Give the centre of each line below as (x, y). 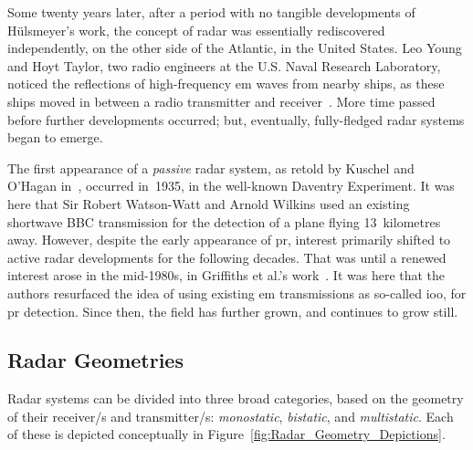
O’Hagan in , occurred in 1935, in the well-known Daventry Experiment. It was (231, 186)
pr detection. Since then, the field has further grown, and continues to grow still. (233, 311)
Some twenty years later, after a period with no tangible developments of (211, 12)
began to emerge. (55, 137)
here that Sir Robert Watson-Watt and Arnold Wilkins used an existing (209, 203)
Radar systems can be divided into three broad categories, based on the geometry (236, 398)
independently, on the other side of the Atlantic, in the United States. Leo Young (235, 48)
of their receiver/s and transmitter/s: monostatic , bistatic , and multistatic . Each (231, 416)
